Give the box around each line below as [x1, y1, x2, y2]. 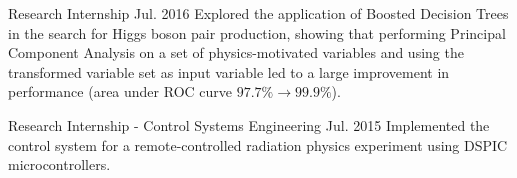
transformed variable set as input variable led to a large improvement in [8, 61, 450, 82]
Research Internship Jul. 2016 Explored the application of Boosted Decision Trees [8, 3, 509, 23]
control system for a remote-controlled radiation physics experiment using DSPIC [8, 134, 508, 155]
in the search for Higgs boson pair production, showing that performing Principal [8, 22, 506, 43]
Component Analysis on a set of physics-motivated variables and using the [8, 42, 464, 63]
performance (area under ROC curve [8, 81, 232, 102]
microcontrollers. [8, 154, 111, 175]
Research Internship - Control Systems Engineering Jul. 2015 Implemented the [8, 114, 490, 135]
